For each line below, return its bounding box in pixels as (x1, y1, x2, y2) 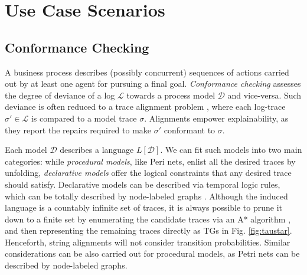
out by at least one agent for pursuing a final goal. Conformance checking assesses (5, 77, 301, 90)
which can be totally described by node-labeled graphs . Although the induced (5, 189, 288, 202)
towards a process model (126, 89, 215, 101)
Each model (5, 143, 47, 156)
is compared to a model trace (31, 112, 137, 124)
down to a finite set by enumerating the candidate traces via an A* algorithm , (5, 212, 291, 225)
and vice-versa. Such (227, 89, 302, 101)
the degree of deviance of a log (5, 89, 115, 101)
